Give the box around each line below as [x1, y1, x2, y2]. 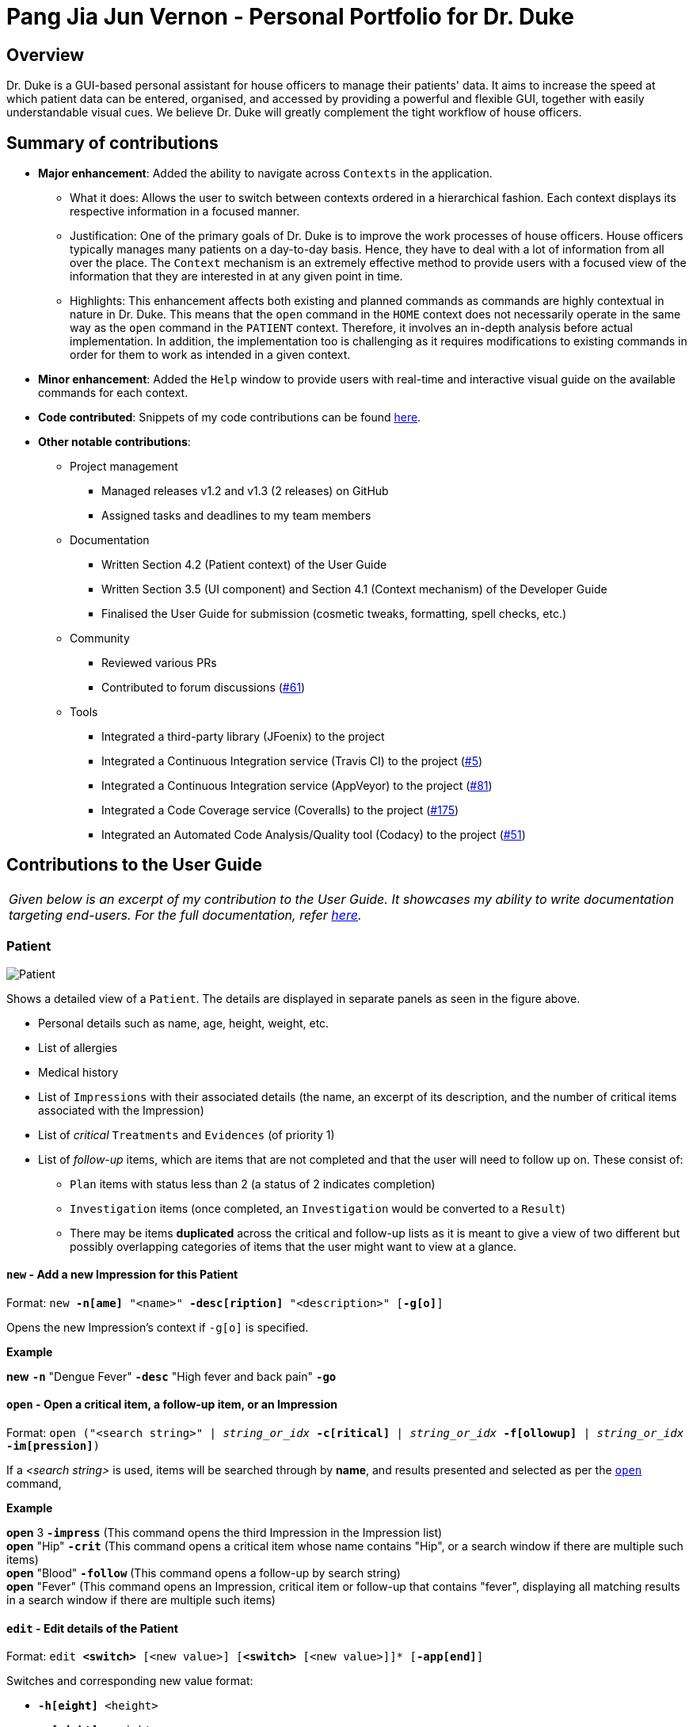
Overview [6, 44, 85, 65]
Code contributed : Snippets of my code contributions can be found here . [38, 410, 421, 425]
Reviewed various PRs [101, 656, 217, 670]
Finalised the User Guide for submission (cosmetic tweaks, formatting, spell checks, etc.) [101, 607, 567, 621]
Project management [70, 459, 178, 474]
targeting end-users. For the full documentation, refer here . [9, 906, 362, 923]
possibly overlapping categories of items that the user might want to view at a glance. [70, 1239, 517, 1253]
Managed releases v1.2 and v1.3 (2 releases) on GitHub [101, 484, 389, 498]
